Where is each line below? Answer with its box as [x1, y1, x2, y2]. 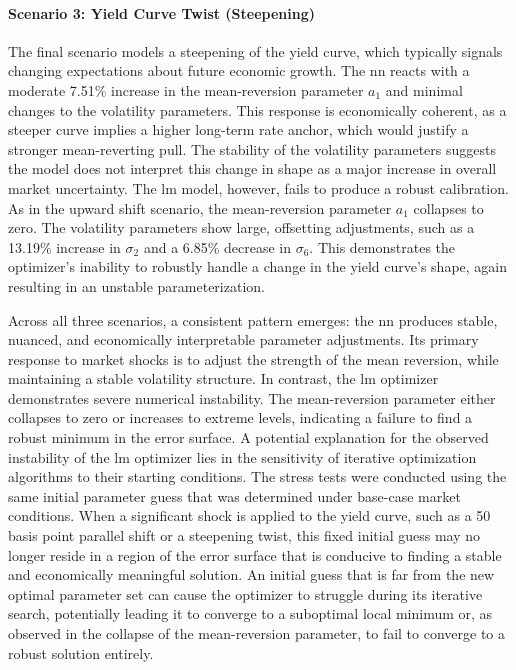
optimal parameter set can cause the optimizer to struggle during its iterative [8, 583, 483, 604]
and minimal [385, 79, 463, 100]
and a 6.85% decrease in [143, 236, 291, 257]
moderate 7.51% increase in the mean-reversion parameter [8, 79, 364, 100]
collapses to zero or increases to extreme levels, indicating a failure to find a [8, 407, 473, 428]
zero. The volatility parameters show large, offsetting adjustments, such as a [8, 217, 475, 238]
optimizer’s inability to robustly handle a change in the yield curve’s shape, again [8, 256, 508, 277]
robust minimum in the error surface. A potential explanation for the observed [8, 427, 489, 448]
